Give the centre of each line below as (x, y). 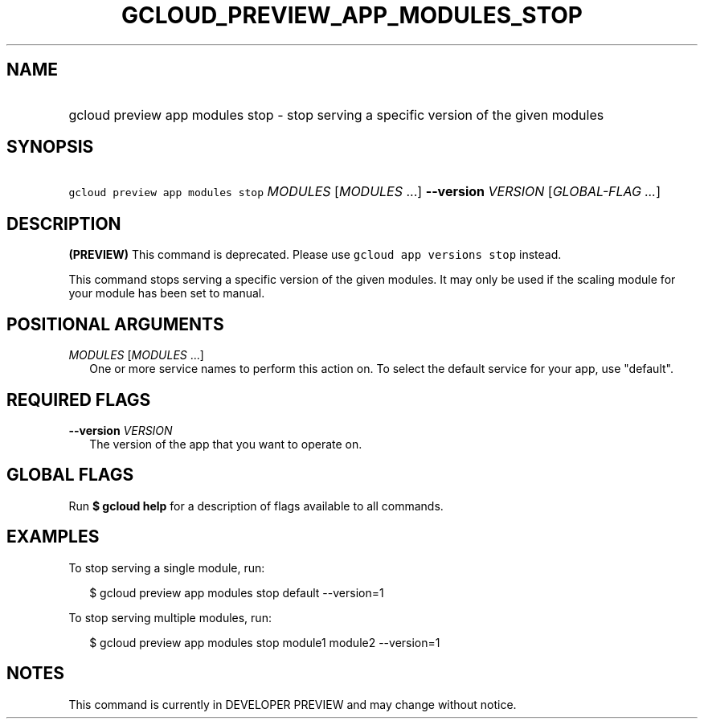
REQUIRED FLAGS (79, 399)
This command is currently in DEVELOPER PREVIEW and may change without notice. (293, 704)
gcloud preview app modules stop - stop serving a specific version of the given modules (336, 115)
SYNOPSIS (50, 147)
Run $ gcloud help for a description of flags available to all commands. (256, 506)
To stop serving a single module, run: (167, 567)
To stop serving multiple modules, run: (170, 617)
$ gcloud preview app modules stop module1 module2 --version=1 (265, 642)
